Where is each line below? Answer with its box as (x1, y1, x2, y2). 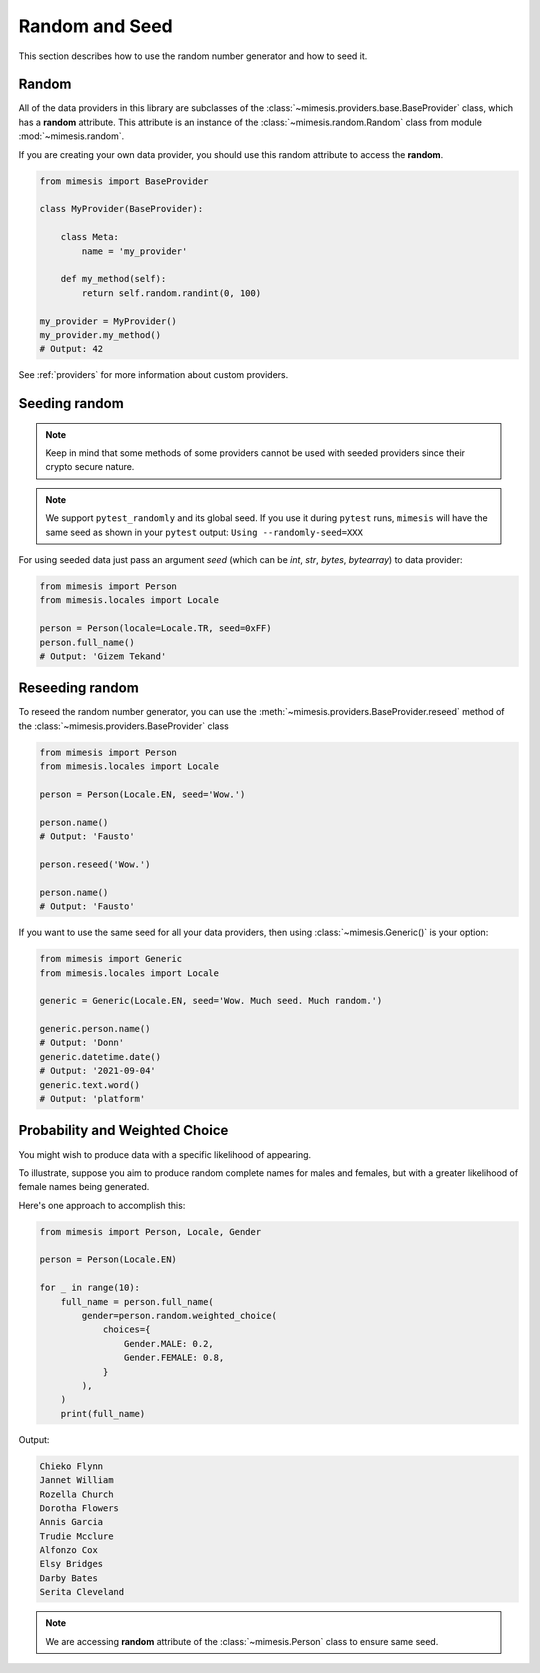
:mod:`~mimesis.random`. (18, 130, 125, 142)
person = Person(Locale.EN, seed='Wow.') (39, 789, 246, 800)
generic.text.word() (39, 1079, 140, 1090)
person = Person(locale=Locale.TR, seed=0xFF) (39, 623, 272, 634)
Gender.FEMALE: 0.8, (123, 1352, 225, 1364)
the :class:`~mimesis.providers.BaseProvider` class (18, 720, 229, 732)
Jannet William (39, 1475, 114, 1486)
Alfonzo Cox (39, 1545, 99, 1556)
